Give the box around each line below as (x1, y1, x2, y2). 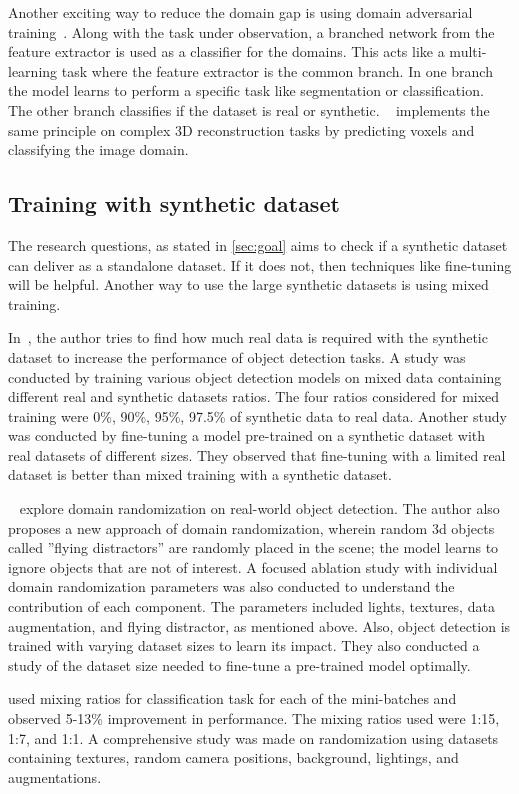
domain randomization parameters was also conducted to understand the (8, 576, 455, 597)
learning (8, 60, 58, 81)
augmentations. (8, 766, 102, 787)
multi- (449, 41, 487, 62)
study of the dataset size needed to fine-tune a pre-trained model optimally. (8, 654, 471, 675)
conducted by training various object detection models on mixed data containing (8, 366, 502, 387)
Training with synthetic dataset (8, 188, 340, 219)
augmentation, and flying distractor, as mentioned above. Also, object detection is (8, 615, 511, 636)
